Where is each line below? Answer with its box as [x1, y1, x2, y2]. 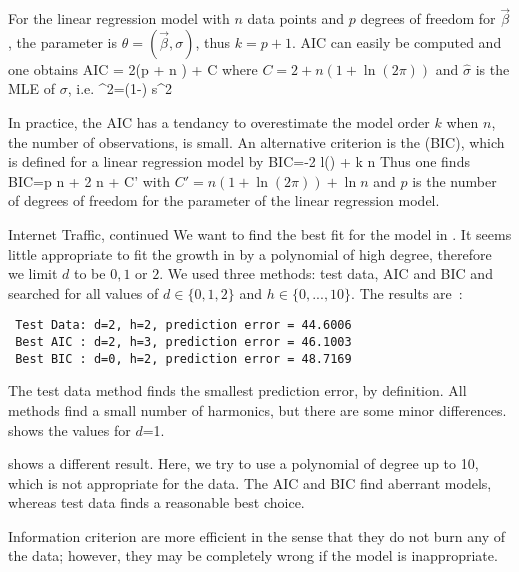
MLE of [8, 78, 56, 99]
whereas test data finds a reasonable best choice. [8, 492, 305, 513]
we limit [8, 263, 58, 284]
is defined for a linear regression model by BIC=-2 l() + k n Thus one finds [8, 151, 470, 172]
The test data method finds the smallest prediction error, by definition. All [8, 380, 467, 401]
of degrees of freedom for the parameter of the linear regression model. [8, 190, 440, 211]
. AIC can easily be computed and [291, 31, 502, 52]
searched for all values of [8, 282, 159, 303]
